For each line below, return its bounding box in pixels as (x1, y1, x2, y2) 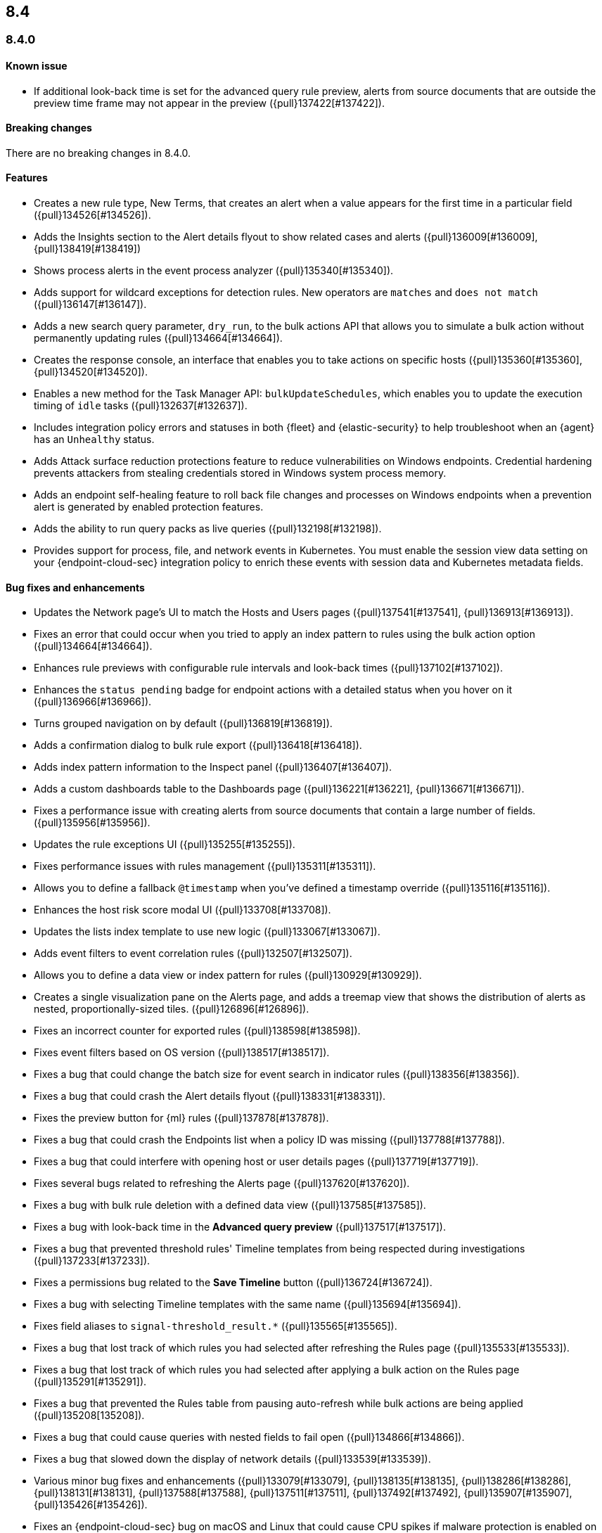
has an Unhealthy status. (34, 433, 155, 446)
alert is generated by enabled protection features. (34, 501, 264, 513)
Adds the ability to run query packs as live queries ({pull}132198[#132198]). (34, 522, 382, 535)
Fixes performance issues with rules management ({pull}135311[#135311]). (34, 860, 376, 873)
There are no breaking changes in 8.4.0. (6, 146, 191, 159)
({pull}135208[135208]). (34, 1409, 145, 1422)
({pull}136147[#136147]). (34, 298, 147, 311)
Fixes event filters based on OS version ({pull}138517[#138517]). (34, 1046, 330, 1059)
